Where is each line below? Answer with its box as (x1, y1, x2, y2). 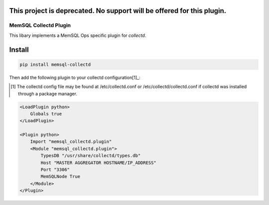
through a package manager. (18, 90, 77, 97)
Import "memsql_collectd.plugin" (30, 139, 112, 145)
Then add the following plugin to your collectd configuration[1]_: (9, 74, 140, 80)
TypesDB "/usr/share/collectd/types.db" (40, 153, 141, 159)
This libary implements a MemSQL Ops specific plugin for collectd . (9, 32, 146, 38)
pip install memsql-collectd (19, 61, 91, 67)
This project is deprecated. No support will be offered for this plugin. (9, 6, 227, 15)
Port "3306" (40, 167, 70, 173)
